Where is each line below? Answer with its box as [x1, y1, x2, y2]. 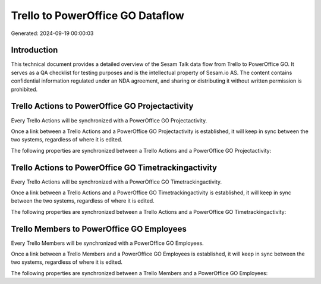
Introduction [11, 45, 58, 55]
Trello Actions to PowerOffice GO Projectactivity [11, 101, 194, 111]
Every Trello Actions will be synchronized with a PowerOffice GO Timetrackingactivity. [11, 178, 222, 185]
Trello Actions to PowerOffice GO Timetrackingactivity [11, 162, 217, 172]
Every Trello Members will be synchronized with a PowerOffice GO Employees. [11, 239, 204, 247]
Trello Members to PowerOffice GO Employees [11, 223, 187, 234]
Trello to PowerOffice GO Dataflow [11, 9, 184, 22]
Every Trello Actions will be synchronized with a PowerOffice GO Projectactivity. [11, 116, 207, 124]
